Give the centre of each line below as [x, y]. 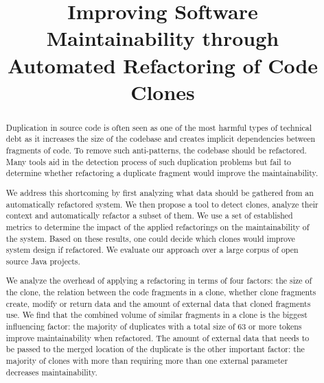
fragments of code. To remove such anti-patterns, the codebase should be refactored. [156, 150]
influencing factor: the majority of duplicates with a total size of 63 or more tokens [154, 326]
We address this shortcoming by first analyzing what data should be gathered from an [160, 192]
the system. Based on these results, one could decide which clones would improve [150, 238]
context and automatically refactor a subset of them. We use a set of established [149, 215]
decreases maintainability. [51, 372]
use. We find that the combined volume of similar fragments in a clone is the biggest [157, 315]
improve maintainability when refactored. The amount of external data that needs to [158, 337]
